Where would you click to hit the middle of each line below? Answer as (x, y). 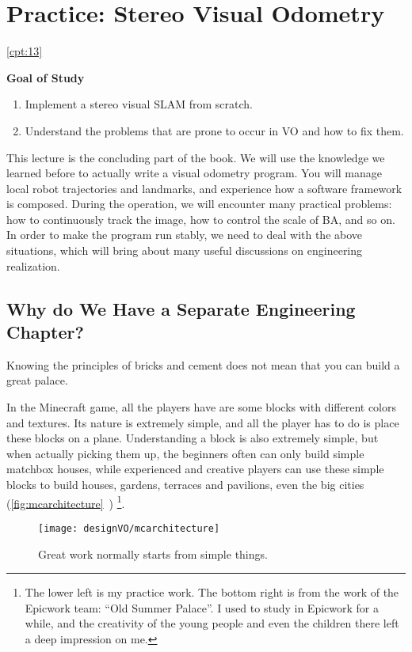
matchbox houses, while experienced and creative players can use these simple (195, 469)
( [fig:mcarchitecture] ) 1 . (66, 502)
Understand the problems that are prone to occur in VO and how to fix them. (214, 130)
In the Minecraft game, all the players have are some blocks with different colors (202, 407)
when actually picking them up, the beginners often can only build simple (185, 453)
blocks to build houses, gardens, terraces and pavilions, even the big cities (185, 484)
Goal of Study (46, 77)
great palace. (37, 380)
